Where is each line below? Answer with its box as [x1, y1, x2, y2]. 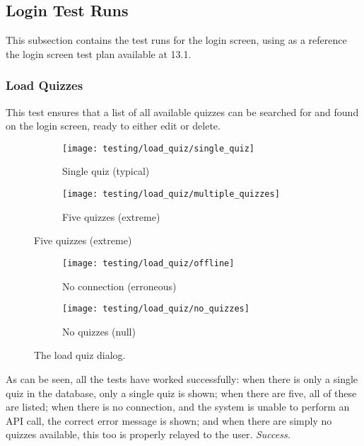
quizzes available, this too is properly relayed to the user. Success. [6, 427, 290, 442]
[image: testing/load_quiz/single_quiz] [62, 143, 255, 154]
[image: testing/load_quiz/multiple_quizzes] [62, 189, 280, 200]
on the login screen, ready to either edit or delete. [6, 118, 221, 133]
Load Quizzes [6, 76, 83, 94]
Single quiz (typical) [62, 164, 150, 178]
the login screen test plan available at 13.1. [6, 46, 192, 61]
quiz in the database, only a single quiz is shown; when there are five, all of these [6, 385, 357, 400]
